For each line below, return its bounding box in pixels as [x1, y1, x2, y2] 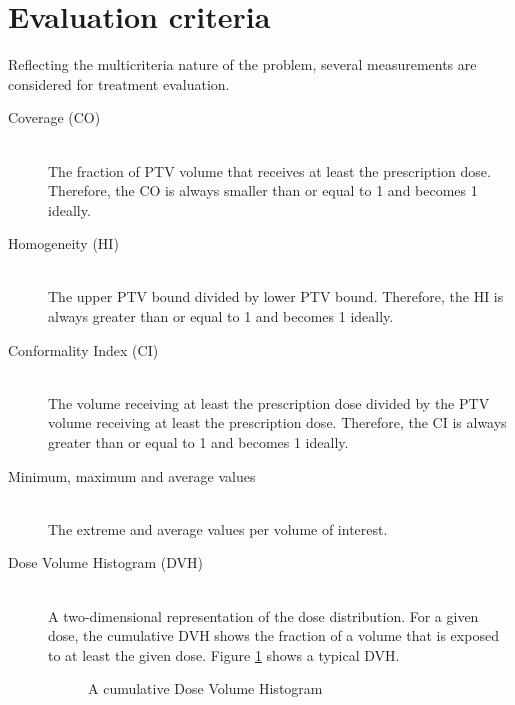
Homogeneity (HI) [8, 233, 119, 254]
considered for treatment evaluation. [8, 73, 230, 94]
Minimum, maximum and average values [8, 465, 256, 486]
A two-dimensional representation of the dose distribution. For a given [48, 605, 479, 626]
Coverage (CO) [8, 107, 101, 128]
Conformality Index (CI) [8, 339, 159, 360]
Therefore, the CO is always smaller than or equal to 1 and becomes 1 [48, 180, 478, 201]
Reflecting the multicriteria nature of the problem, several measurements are [8, 54, 477, 75]
